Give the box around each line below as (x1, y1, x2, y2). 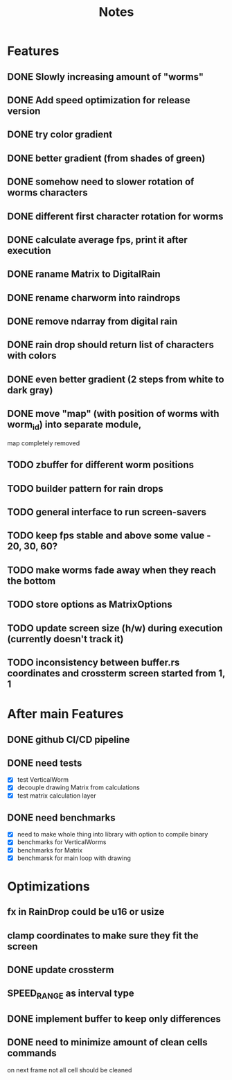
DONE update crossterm (7, 964, 114, 975)
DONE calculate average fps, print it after (7, 234, 188, 246)
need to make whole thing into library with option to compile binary (17, 830, 208, 839)
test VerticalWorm (17, 775, 69, 784)
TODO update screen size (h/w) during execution (7, 622, 223, 634)
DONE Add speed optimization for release (7, 94, 190, 106)
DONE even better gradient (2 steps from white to (7, 373, 224, 385)
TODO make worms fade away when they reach (7, 564, 217, 576)
